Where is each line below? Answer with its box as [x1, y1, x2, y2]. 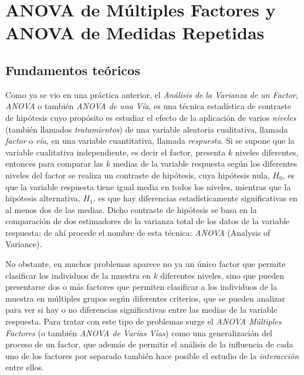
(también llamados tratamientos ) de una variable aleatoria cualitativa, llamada [5, 123, 288, 135]
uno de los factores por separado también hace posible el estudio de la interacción [5, 349, 299, 362]
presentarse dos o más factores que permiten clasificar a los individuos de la [5, 281, 278, 293]
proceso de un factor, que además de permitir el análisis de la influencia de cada [5, 338, 293, 350]
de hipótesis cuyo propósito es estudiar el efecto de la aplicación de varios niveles [5, 111, 296, 123]
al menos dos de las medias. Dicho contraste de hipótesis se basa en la [5, 203, 257, 215]
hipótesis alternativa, [5, 192, 80, 204]
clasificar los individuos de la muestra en [5, 269, 151, 281]
